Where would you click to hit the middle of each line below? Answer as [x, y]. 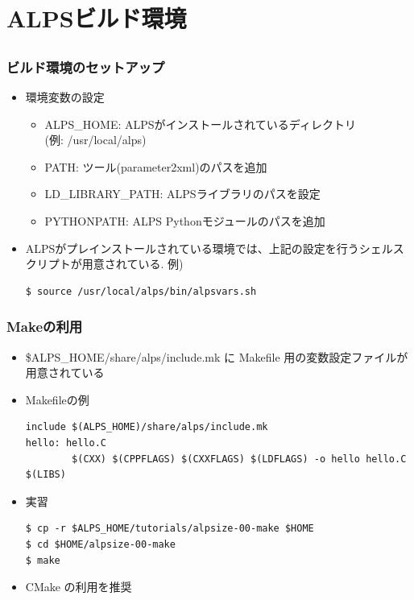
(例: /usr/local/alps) [95, 140]
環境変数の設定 [65, 97]
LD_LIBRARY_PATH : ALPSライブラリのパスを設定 [182, 194]
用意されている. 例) [132, 264]
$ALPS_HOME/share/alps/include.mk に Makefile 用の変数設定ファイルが [217, 356]
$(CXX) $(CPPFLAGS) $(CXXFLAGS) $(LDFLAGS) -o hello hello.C [239, 459]
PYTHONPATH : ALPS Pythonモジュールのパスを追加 [185, 221]
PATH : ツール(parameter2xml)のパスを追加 [156, 166]
